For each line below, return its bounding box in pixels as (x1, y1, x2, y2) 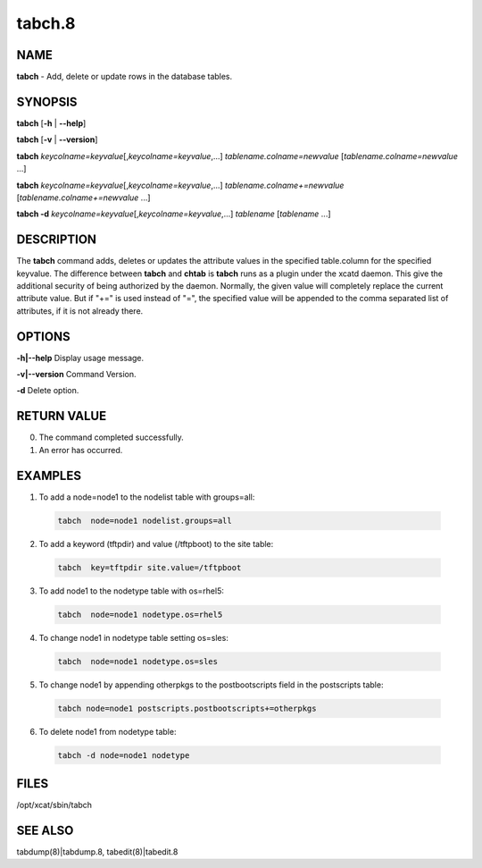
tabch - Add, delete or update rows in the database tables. (16, 72, 233, 82)
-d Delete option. (16, 385, 79, 396)
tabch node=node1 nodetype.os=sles (57, 656, 219, 666)
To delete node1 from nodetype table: (38, 726, 177, 737)
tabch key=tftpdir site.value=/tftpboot (57, 562, 242, 572)
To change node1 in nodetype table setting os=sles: (38, 632, 229, 643)
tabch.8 (16, 13, 76, 33)
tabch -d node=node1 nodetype (57, 750, 190, 760)
